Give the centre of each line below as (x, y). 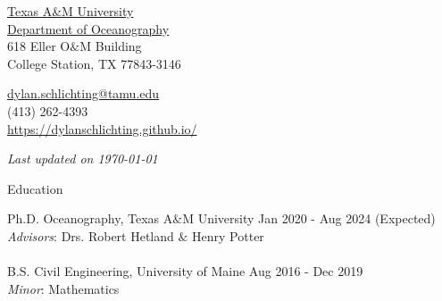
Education (35, 188)
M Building (111, 46)
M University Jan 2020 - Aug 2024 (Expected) (309, 218)
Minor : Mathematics (63, 288)
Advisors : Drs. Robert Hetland (91, 235)
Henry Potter (228, 235)
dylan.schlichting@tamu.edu (83, 93)
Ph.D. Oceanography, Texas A (90, 218)
